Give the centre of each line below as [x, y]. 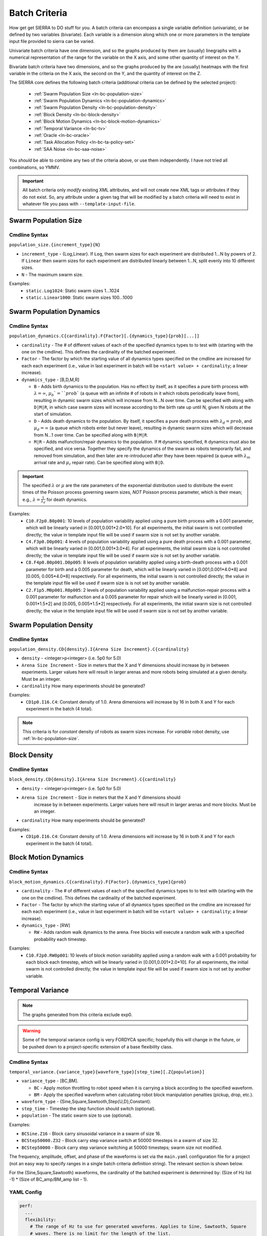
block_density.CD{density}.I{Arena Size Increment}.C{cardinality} [93, 779]
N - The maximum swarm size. [52, 274]
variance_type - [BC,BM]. [50, 1081]
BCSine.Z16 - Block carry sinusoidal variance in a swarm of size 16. [91, 1134]
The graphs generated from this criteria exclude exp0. [78, 1015]
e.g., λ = [31, 499]
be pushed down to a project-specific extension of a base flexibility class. [98, 1047]
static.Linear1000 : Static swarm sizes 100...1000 [79, 298]
